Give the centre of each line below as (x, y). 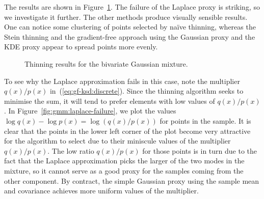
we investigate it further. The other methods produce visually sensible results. (126, 17)
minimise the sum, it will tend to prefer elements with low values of (110, 101)
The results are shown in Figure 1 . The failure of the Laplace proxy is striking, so (132, 7)
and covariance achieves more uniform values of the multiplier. (101, 191)
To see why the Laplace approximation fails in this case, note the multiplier (122, 81)
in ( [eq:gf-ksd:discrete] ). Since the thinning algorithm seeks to (147, 91)
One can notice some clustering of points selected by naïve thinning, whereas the (130, 27)
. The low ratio (71, 150)
